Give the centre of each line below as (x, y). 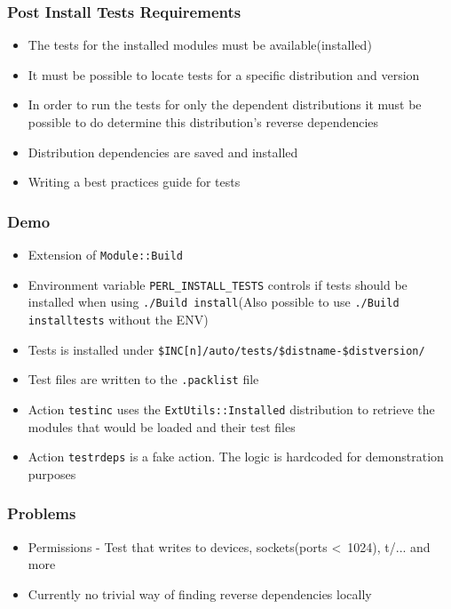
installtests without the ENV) (118, 319)
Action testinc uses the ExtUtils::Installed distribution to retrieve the (231, 409)
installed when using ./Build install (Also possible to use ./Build (214, 302)
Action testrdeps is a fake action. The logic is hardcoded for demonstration (236, 457)
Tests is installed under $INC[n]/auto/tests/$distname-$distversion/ (226, 349)
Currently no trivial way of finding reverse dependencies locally (200, 593)
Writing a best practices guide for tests (134, 182)
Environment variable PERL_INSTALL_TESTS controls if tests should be (218, 284)
